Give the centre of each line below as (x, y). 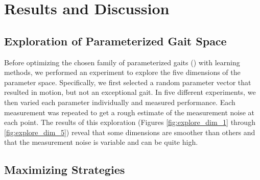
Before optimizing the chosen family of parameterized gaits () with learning (122, 62)
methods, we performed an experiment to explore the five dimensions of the (122, 72)
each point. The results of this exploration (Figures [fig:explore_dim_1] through (130, 122)
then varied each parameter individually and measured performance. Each (120, 102)
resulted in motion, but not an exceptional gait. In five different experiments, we (130, 92)
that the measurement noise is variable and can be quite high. (101, 142)
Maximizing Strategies (65, 170)
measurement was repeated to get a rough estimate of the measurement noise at (129, 112)
